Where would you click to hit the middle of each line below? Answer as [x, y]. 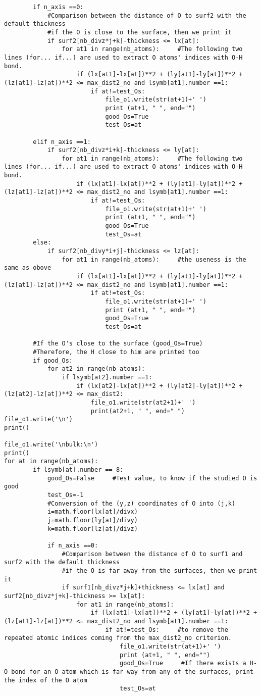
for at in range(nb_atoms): [51, 461]
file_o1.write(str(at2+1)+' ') [143, 402]
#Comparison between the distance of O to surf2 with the [147, 15]
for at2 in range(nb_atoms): [96, 369]
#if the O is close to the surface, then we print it [140, 32]
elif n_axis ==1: [62, 142]
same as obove [28, 268]
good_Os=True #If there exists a [183, 663]
